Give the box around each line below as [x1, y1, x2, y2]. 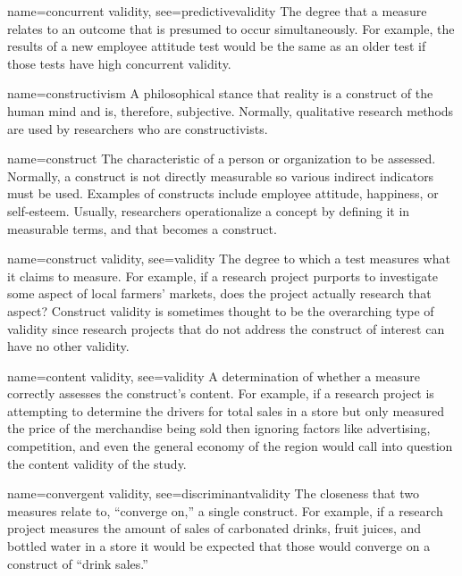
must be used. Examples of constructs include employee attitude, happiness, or [7, 184, 439, 203]
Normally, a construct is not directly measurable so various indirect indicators [7, 166, 434, 185]
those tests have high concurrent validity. [7, 54, 231, 72]
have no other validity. [7, 337, 130, 355]
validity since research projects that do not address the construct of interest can [7, 319, 445, 338]
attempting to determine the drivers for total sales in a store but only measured [7, 401, 445, 420]
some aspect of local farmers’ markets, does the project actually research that [7, 284, 432, 303]
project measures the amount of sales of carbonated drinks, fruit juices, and [7, 519, 422, 538]
